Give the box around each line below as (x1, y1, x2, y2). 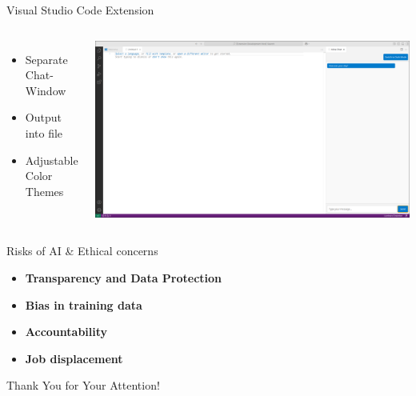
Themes (25, 182, 64, 199)
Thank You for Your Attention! (6, 377, 160, 394)
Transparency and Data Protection (25, 270, 222, 286)
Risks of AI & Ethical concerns (6, 242, 158, 259)
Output (25, 109, 62, 126)
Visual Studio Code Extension (6, 2, 154, 18)
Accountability (25, 323, 108, 340)
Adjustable (25, 151, 78, 168)
